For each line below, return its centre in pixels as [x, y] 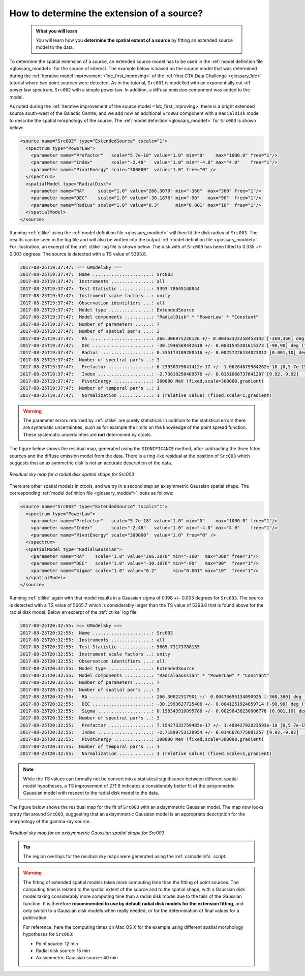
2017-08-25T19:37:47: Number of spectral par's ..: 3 [90, 360]
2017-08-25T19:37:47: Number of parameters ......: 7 [90, 324]
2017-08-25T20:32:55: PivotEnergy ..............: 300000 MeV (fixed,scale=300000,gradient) [142, 739]
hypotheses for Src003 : [48, 934]
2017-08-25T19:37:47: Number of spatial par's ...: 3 [90, 331]
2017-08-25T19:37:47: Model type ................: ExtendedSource [107, 310]
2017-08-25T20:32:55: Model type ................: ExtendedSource [107, 668]
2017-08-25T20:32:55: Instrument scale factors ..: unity [95, 654]
